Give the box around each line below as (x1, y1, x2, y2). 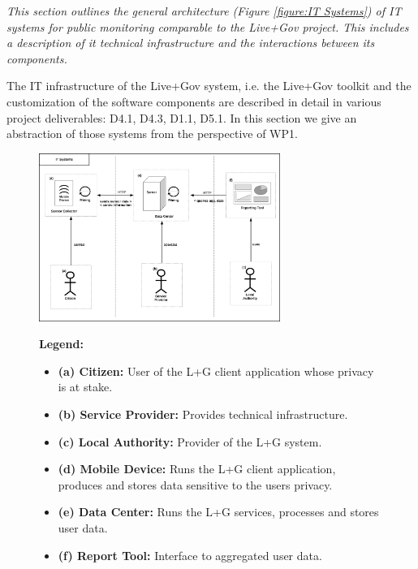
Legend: (39, 335, 84, 352)
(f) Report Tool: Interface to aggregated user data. (58, 546, 322, 563)
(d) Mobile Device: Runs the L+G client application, (58, 460, 336, 477)
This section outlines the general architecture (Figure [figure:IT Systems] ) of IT (6, 2, 402, 19)
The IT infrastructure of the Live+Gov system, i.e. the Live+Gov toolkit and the (6, 77, 412, 94)
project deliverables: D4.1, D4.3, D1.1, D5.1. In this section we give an (6, 109, 357, 126)
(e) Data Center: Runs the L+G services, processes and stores (58, 503, 379, 520)
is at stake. (58, 378, 113, 395)
